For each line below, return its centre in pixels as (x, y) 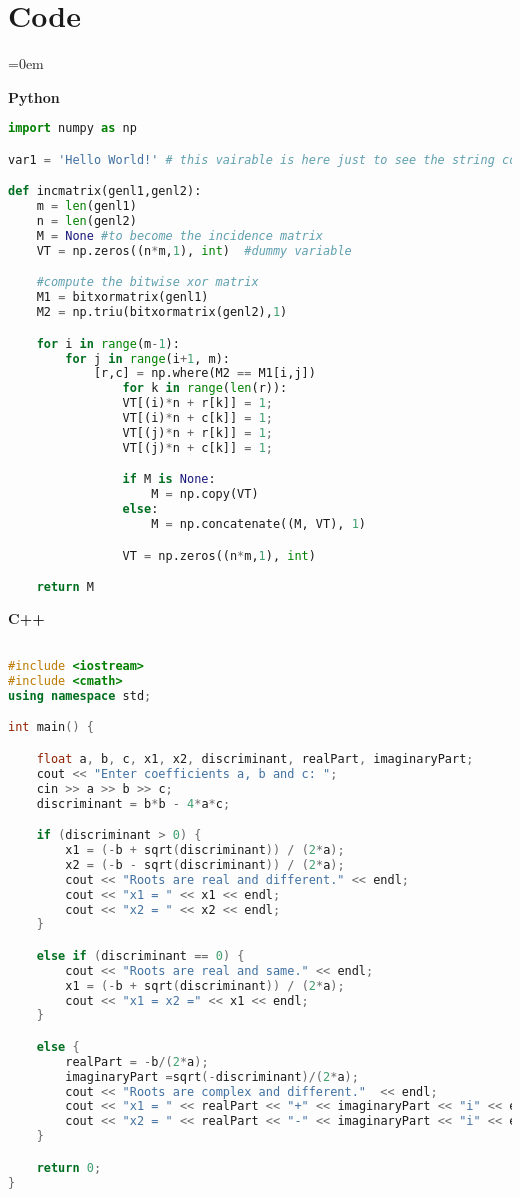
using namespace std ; (80, 695)
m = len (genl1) (86, 206)
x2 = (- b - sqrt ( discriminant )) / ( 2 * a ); (205, 864)
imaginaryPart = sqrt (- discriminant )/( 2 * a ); (212, 1076)
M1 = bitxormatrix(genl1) (122, 297)
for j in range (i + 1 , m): (148, 358)
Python (34, 96)
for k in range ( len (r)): (205, 388)
